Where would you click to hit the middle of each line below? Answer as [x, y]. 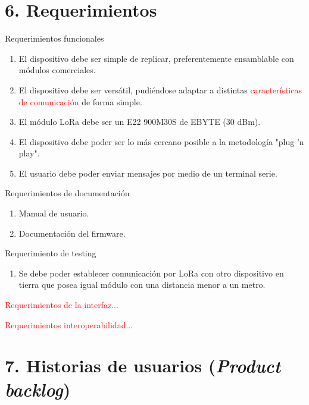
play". [29, 153]
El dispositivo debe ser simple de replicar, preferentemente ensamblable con [156, 58]
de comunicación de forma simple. [80, 101]
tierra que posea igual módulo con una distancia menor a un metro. [142, 285]
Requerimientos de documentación [67, 193]
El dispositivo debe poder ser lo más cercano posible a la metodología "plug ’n [161, 141]
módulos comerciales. [57, 70]
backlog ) [38, 389]
